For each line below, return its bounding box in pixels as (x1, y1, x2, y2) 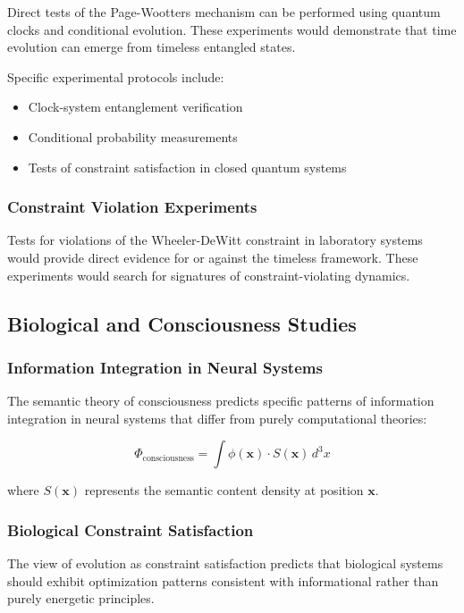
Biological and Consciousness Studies (7, 309, 357, 337)
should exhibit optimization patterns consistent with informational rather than (7, 571, 439, 590)
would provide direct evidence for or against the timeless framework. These (7, 248, 418, 266)
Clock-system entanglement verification (28, 97, 243, 116)
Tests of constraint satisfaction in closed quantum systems (28, 157, 347, 176)
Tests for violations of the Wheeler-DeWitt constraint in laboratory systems (7, 231, 423, 249)
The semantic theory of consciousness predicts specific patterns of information (7, 391, 434, 410)
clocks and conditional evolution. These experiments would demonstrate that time (7, 20, 457, 38)
